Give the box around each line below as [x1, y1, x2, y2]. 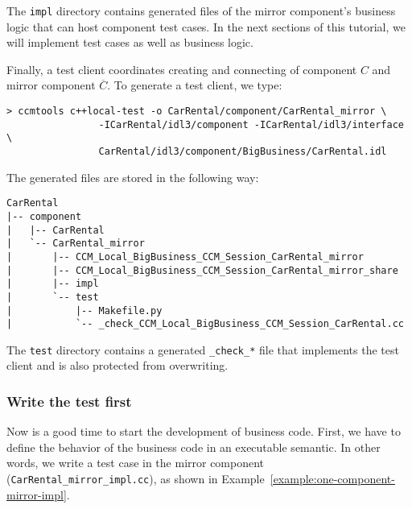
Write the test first [6, 391, 132, 411]
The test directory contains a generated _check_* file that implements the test [6, 341, 399, 358]
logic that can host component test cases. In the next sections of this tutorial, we [6, 18, 406, 35]
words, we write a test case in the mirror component [6, 454, 265, 471]
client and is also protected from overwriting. [6, 357, 229, 374]
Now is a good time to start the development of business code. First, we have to [6, 423, 401, 440]
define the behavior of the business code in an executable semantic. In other [6, 438, 381, 455]
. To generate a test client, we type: [107, 77, 282, 93]
